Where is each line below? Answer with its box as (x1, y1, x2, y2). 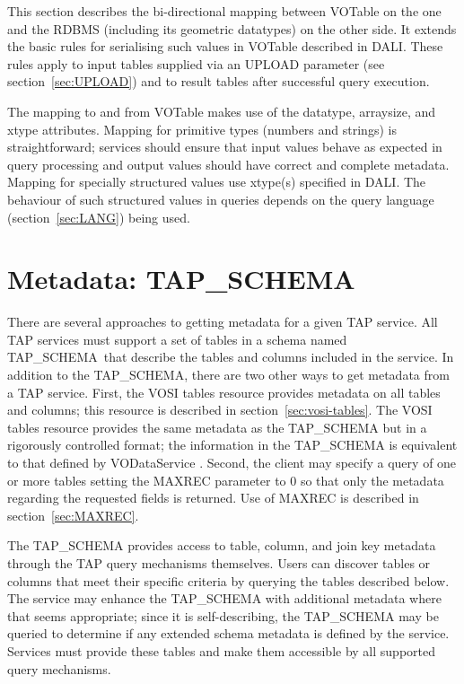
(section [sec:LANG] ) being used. (7, 207, 190, 226)
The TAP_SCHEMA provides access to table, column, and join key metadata (7, 536, 436, 555)
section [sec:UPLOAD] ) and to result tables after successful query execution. (7, 72, 430, 91)
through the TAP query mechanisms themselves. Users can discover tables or (7, 553, 431, 572)
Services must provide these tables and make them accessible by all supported (7, 641, 435, 660)
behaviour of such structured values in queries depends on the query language (7, 189, 434, 208)
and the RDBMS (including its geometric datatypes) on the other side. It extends (7, 19, 457, 38)
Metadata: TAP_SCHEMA (7, 260, 355, 297)
